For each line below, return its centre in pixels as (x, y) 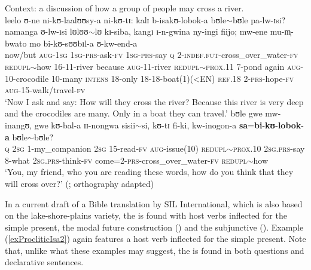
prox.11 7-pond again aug (253, 66)
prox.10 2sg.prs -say (269, 148)
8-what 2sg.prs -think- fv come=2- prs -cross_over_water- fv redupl (126, 160)
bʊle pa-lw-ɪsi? (259, 19)
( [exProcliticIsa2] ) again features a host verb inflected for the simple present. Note (155, 239)
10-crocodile (27, 78)
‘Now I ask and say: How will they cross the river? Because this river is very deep (154, 101)
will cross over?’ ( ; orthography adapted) (80, 183)
